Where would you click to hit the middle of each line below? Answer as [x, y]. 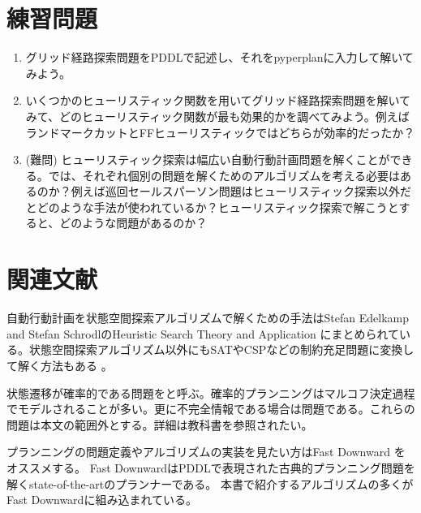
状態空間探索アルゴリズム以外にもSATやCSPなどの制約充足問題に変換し [221, 349]
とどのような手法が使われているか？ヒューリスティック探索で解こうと [212, 207]
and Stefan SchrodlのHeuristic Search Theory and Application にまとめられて [203, 333]
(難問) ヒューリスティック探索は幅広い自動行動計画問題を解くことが [208, 160]
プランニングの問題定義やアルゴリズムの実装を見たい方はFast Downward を [206, 452]
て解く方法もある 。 [60, 365]
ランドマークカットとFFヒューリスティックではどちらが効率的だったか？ [220, 132]
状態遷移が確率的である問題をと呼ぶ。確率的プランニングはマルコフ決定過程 [211, 392]
